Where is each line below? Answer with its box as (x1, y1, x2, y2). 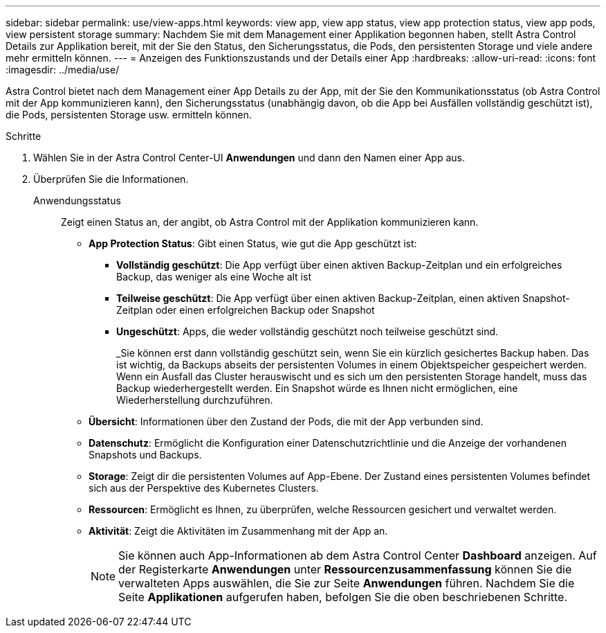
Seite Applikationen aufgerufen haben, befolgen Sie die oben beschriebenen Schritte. (118, 590, 568, 604)
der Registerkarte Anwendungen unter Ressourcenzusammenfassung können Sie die (118, 562, 572, 576)
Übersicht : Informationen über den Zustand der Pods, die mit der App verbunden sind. (89, 416, 484, 427)
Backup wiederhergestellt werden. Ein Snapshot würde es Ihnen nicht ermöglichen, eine (116, 382, 518, 394)
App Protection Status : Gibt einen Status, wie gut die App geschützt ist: (89, 238, 417, 249)
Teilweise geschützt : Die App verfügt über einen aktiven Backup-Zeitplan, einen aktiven (116, 292, 520, 304)
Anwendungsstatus (33, 195, 121, 206)
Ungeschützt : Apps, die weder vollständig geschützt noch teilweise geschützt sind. (116, 326, 499, 337)
